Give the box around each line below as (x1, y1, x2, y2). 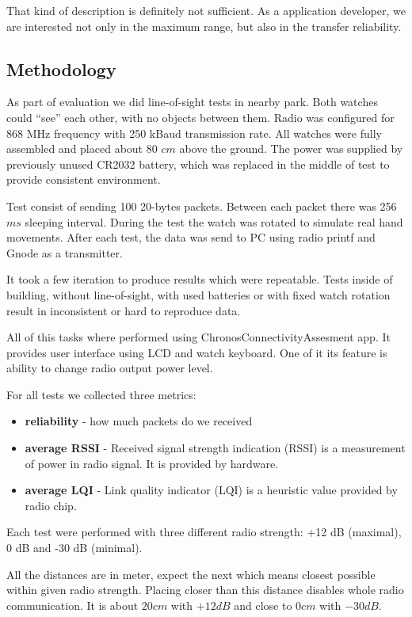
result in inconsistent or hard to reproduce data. (6, 302, 241, 318)
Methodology (6, 56, 116, 81)
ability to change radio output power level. (6, 360, 213, 376)
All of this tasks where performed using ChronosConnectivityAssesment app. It (6, 329, 391, 345)
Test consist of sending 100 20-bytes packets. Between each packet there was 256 (6, 197, 397, 214)
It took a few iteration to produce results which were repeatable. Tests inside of (6, 271, 393, 288)
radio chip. (25, 497, 77, 513)
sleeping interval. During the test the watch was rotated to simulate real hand (25, 213, 403, 230)
